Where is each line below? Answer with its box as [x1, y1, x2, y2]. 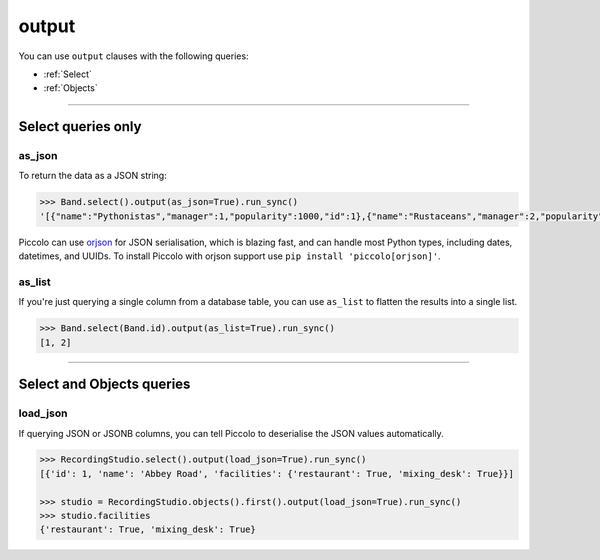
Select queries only [18, 118, 142, 135]
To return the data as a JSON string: [18, 170, 167, 182]
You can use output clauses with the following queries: [18, 50, 249, 62]
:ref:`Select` [43, 68, 92, 80]
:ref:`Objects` [43, 82, 99, 94]
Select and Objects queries [18, 376, 191, 393]
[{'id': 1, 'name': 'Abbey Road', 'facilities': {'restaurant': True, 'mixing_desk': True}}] [39, 468, 515, 479]
